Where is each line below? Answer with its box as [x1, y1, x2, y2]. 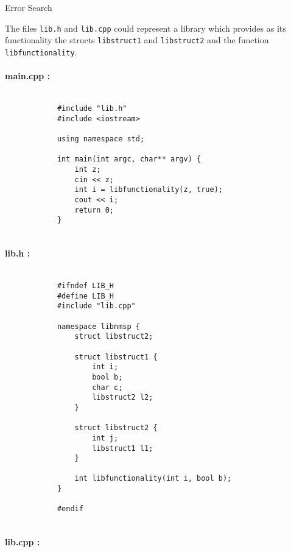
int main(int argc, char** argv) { [57, 155, 202, 164]
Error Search [5, 1, 52, 13]
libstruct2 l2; [92, 393, 153, 402]
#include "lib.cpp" [57, 302, 136, 311]
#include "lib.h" [57, 104, 127, 113]
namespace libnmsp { [57, 322, 140, 331]
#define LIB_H [57, 291, 114, 300]
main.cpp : [5, 69, 50, 82]
